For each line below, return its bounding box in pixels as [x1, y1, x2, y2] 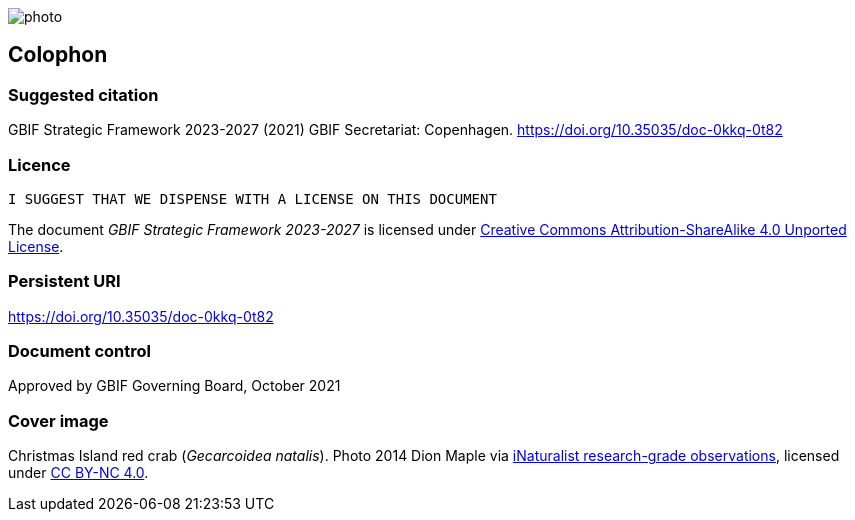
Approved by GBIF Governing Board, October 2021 [8, 377, 341, 395]
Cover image [8, 410, 109, 431]
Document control [8, 341, 151, 362]
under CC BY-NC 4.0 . [8, 464, 149, 482]
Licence [8, 154, 71, 175]
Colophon [8, 42, 108, 68]
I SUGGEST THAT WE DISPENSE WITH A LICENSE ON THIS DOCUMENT [8, 190, 497, 207]
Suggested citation [8, 84, 159, 105]
